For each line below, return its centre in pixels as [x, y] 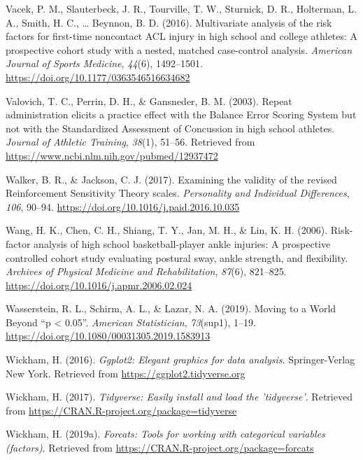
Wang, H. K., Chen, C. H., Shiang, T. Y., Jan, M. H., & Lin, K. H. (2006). [167, 230]
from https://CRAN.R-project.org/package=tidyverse [121, 410]
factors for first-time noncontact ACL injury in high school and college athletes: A [182, 36]
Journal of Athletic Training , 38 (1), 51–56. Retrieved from [130, 142]
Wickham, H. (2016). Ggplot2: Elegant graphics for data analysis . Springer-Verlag [180, 360]
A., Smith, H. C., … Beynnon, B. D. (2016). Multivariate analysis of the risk [169, 22]
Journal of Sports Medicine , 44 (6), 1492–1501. [104, 63]
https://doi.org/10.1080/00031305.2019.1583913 [108, 336]
